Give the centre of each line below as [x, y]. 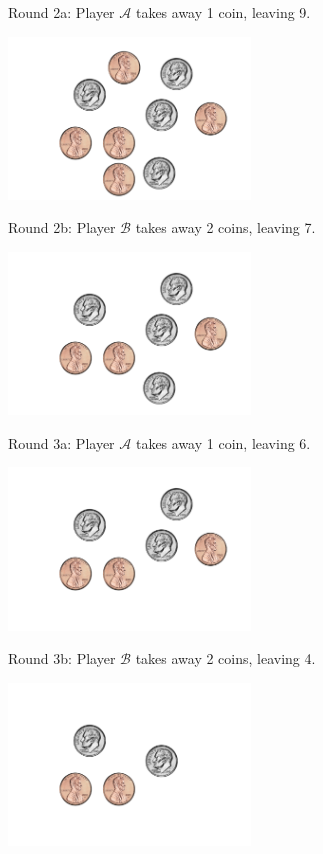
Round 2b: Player [62, 227]
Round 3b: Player [62, 658]
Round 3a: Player [61, 442]
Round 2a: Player [61, 12]
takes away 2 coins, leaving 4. [225, 658]
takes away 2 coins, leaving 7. [225, 227]
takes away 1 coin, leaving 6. [223, 442]
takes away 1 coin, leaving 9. [223, 12]
